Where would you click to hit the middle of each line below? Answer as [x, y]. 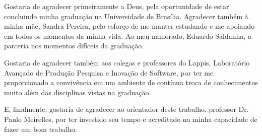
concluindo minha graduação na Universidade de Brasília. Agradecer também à [126, 16]
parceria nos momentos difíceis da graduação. [74, 46]
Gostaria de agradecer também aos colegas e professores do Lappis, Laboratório [127, 62]
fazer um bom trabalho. [41, 129]
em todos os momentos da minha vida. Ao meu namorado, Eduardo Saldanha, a [128, 36]
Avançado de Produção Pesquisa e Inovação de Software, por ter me [109, 72]
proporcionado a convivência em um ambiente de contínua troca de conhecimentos [131, 82]
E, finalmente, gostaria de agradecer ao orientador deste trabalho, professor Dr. [126, 109]
